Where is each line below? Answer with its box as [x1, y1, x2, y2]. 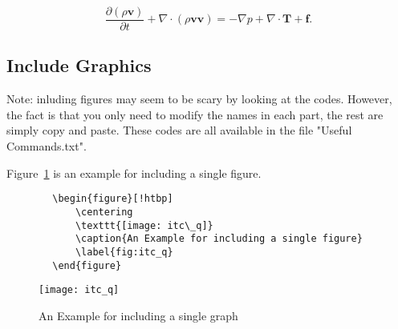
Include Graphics [6, 53, 152, 78]
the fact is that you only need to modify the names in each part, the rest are [6, 106, 384, 122]
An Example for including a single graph [39, 307, 238, 323]
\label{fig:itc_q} [75, 246, 173, 258]
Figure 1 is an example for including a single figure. [6, 164, 262, 181]
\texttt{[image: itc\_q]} [75, 219, 213, 231]
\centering [75, 206, 133, 218]
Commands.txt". [6, 138, 87, 154]
